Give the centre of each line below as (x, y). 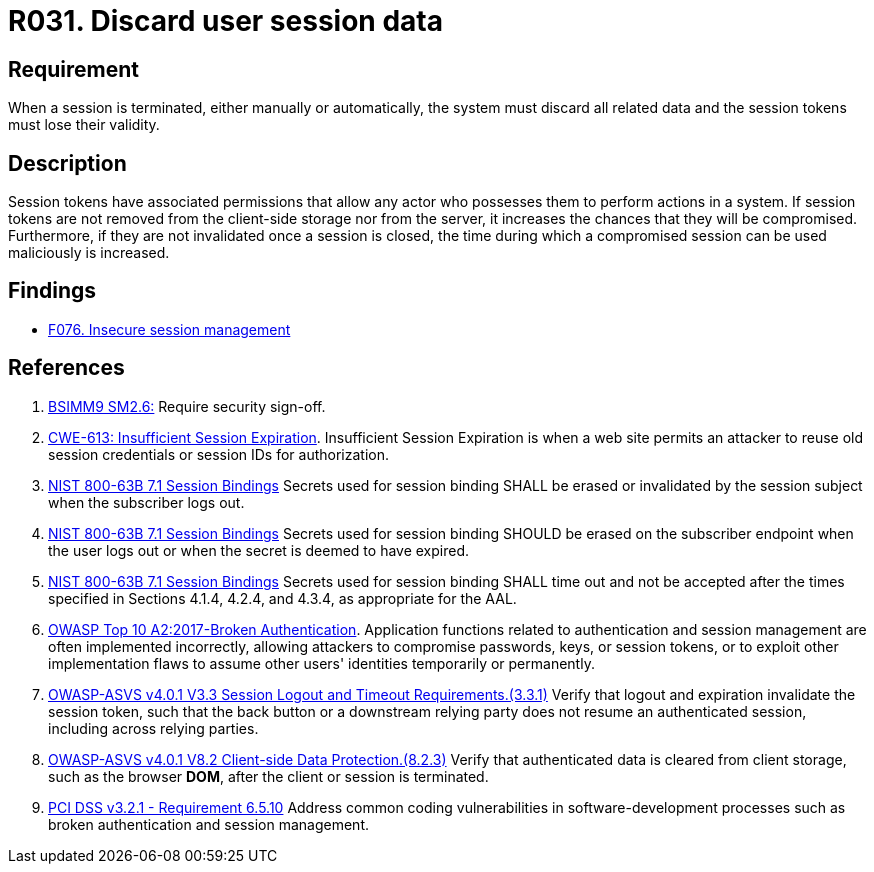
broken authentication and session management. (209, 824)
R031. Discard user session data (225, 21)
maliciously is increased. (89, 253)
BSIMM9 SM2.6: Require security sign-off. (187, 406)
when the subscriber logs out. (146, 502)
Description (67, 163)
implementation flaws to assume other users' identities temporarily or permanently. (321, 663)
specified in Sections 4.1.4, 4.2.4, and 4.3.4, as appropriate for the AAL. (282, 598)
